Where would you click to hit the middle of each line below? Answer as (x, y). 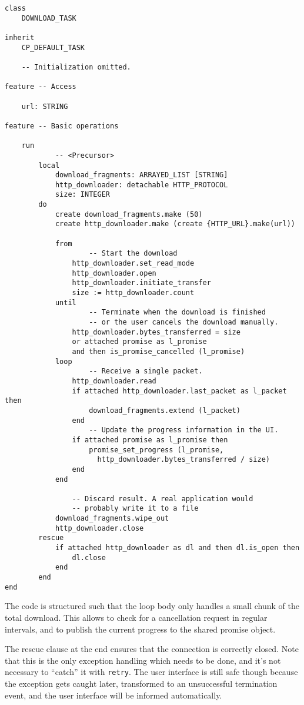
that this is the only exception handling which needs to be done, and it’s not (143, 660)
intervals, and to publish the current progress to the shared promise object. (140, 629)
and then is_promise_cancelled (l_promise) (158, 351)
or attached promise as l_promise (139, 342)
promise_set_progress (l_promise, (156, 450)
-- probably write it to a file (135, 509)
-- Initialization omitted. (76, 67)
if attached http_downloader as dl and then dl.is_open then (177, 548)
